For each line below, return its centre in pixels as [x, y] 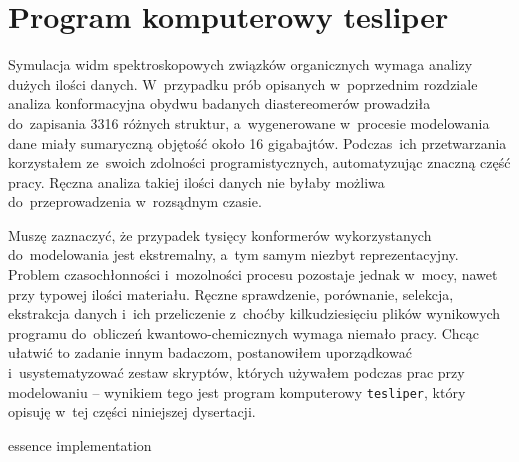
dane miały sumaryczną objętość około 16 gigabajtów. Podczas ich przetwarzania [257, 142]
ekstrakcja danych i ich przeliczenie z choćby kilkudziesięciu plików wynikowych [254, 313]
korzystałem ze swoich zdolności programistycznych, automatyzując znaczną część [259, 162]
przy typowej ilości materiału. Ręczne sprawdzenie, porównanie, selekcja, [231, 293]
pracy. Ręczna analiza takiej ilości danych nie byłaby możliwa [196, 181]
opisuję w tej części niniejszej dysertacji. [132, 411]
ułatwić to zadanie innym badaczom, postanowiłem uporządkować [210, 352]
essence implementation [80, 444]
